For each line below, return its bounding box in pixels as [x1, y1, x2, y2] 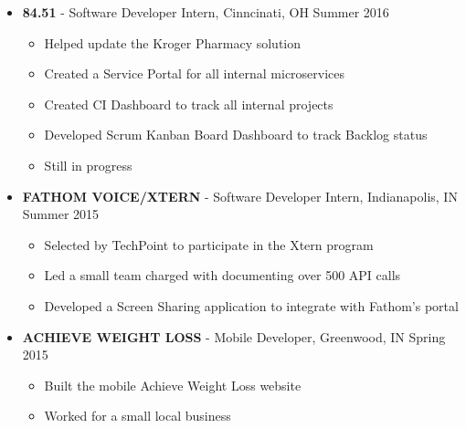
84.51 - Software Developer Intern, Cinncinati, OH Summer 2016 [22, 3, 389, 21]
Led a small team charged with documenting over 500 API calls [44, 266, 401, 285]
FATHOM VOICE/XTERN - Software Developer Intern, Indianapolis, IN [22, 186, 458, 205]
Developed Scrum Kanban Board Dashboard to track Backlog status [44, 125, 428, 144]
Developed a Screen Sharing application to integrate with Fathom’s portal [44, 296, 459, 315]
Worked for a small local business [44, 406, 231, 425]
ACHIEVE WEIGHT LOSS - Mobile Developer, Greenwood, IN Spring [22, 327, 446, 346]
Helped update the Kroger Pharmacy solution [44, 33, 302, 52]
